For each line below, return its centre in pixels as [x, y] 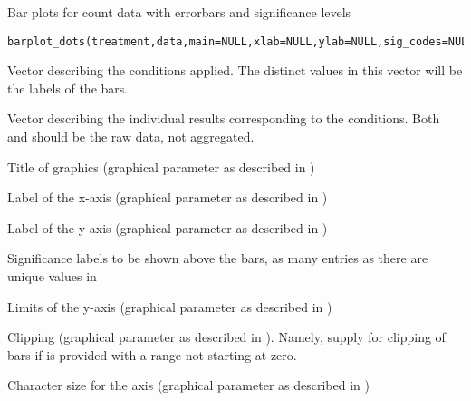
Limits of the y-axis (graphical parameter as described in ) [170, 306]
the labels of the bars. [68, 88]
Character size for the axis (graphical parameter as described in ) [188, 385]
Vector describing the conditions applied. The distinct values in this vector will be [235, 70]
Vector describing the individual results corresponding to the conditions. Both [224, 118]
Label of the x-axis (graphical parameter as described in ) [168, 197]
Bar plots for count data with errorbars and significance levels [179, 12]
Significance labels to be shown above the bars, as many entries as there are [218, 258]
